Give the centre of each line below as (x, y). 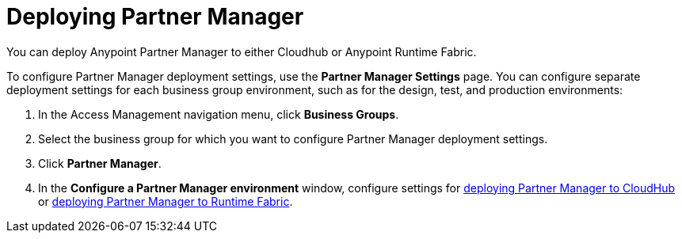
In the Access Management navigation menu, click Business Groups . (219, 114)
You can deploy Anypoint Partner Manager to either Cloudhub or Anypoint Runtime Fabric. (242, 51)
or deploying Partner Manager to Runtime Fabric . (166, 201)
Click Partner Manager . (100, 163)
